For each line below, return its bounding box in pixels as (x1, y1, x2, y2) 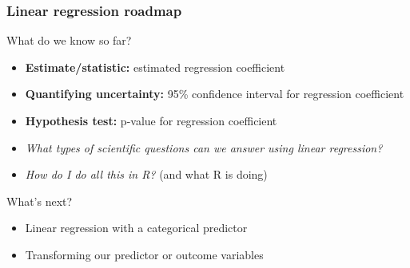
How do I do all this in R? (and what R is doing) (25, 166, 268, 183)
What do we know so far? (6, 32, 132, 49)
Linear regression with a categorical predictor (25, 219, 248, 236)
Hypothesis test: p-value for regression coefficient (25, 112, 277, 128)
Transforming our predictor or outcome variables (25, 246, 264, 262)
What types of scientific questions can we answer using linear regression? (25, 139, 383, 156)
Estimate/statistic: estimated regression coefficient (25, 58, 285, 75)
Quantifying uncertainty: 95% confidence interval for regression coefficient (25, 85, 404, 102)
